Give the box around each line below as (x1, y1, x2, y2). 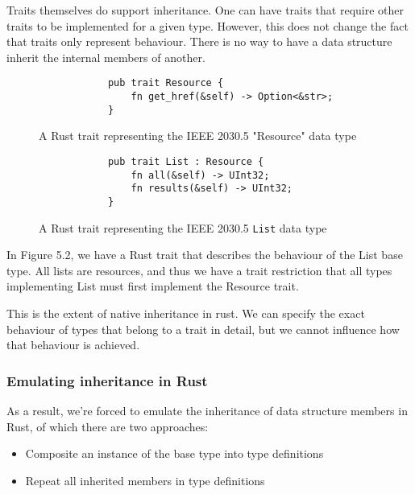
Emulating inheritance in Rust (6, 370, 208, 390)
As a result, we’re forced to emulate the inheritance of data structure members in (6, 402, 408, 418)
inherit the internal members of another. (6, 48, 205, 65)
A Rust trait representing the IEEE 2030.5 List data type (39, 219, 327, 236)
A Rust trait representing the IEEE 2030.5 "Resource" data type (39, 127, 357, 144)
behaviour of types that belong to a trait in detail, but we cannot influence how (6, 320, 400, 337)
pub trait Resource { (107, 77, 224, 89)
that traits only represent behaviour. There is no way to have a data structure (6, 33, 392, 50)
